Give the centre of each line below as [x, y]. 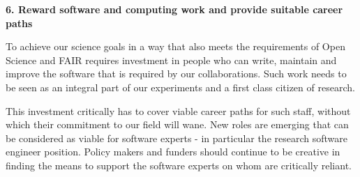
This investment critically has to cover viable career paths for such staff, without [178, 110]
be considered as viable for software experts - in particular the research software [177, 138]
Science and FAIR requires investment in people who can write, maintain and [171, 60]
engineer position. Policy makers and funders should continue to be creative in [173, 152]
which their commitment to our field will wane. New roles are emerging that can [177, 124]
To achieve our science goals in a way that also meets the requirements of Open [175, 46]
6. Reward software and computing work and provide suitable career [174, 9]
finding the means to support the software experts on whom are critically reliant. [179, 165]
